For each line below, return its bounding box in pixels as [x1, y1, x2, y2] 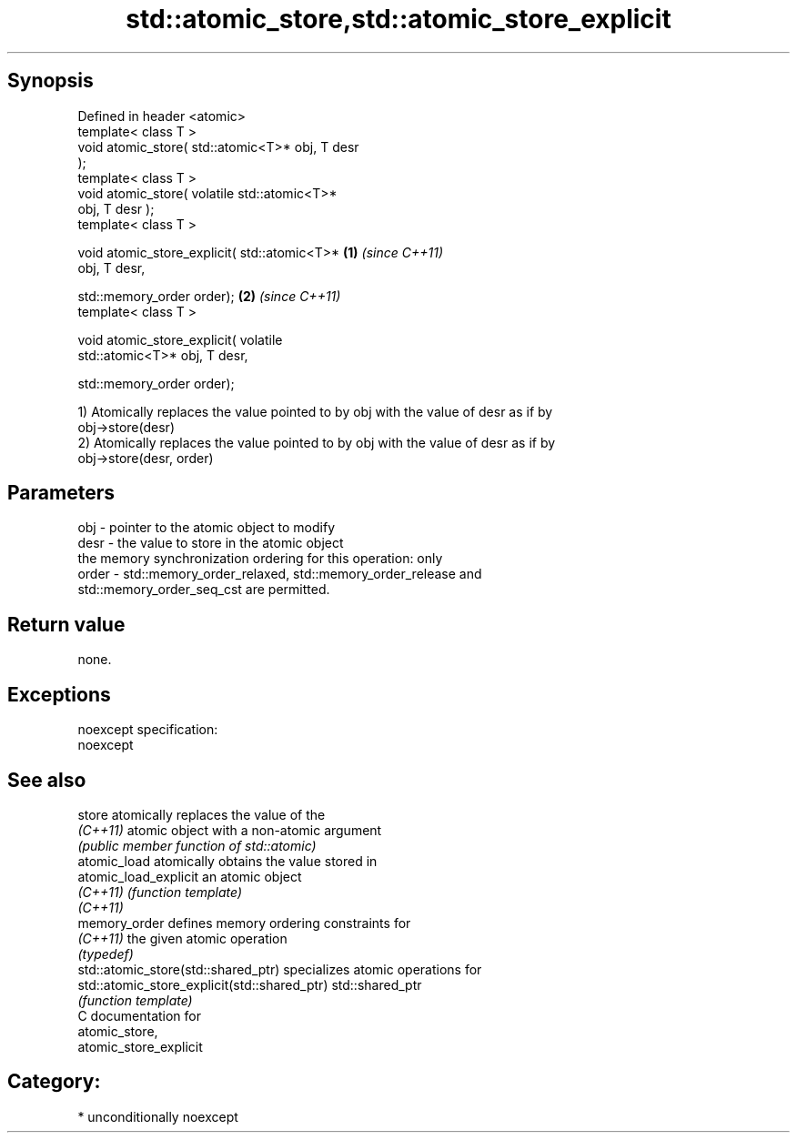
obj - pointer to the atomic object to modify [77, 520, 336, 536]
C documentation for [77, 1007, 202, 1024]
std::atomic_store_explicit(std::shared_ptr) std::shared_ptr [77, 976, 422, 993]
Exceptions [7, 682, 111, 706]
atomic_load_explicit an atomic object [77, 868, 302, 884]
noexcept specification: [77, 721, 218, 738]
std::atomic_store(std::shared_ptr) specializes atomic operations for [77, 961, 482, 977]
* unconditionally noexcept [77, 1108, 238, 1125]
